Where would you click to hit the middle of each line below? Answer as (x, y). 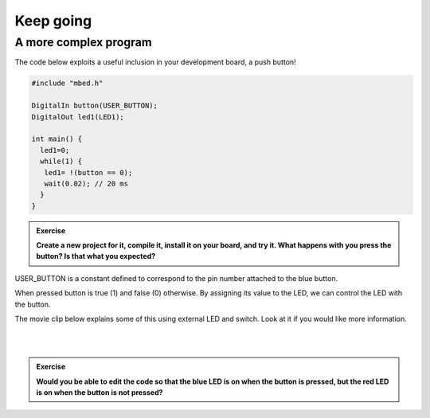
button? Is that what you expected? (96, 256)
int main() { (57, 139)
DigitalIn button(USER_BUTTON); (95, 106)
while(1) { (61, 162)
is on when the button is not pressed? (100, 392)
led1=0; (55, 150)
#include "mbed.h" (67, 83)
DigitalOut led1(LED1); (78, 117)
